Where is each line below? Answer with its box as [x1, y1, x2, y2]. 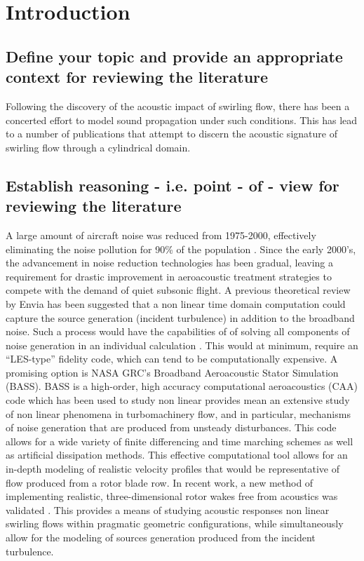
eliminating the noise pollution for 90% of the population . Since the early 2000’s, [6, 241, 356, 256]
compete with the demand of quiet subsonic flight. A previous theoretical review [6, 283, 351, 297]
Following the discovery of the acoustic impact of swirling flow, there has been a [6, 98, 350, 113]
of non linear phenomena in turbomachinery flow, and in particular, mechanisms [6, 406, 351, 421]
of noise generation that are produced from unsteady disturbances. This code [6, 420, 337, 435]
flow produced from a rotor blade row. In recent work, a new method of [6, 475, 314, 489]
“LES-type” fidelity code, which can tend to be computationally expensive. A [6, 351, 338, 366]
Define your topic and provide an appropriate [6, 45, 343, 67]
